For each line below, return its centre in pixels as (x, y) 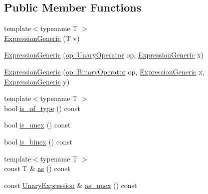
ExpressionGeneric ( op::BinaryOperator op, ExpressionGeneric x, (104, 71)
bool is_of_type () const (42, 108)
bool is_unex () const (37, 125)
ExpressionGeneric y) (37, 81)
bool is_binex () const (38, 141)
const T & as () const (37, 168)
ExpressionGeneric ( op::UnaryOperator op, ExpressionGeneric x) (104, 55)
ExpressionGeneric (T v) (42, 38)
